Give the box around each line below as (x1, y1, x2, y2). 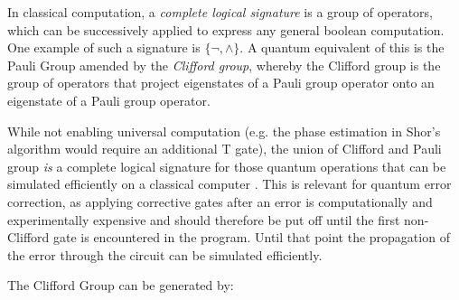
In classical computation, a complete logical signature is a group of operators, (7, 3, 433, 21)
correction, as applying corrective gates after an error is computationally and (7, 192, 433, 211)
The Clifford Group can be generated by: (7, 276, 234, 295)
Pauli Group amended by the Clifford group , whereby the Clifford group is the (7, 55, 441, 74)
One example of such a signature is (7, 38, 201, 57)
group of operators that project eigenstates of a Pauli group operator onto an (7, 73, 435, 92)
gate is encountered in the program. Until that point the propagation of (52, 228, 450, 247)
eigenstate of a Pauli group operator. (7, 90, 211, 109)
